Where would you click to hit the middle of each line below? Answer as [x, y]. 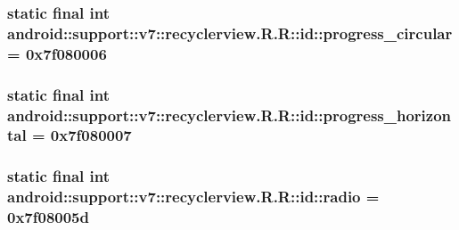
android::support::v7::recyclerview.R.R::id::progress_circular [230, 33]
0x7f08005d [48, 217]
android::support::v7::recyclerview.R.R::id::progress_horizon [229, 115]
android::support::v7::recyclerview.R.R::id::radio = [193, 197]
